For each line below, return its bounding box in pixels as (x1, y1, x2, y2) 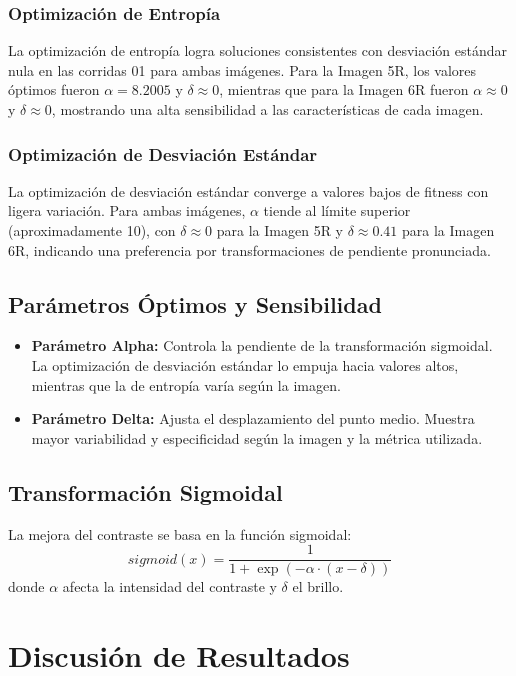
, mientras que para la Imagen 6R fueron (219, 79, 469, 100)
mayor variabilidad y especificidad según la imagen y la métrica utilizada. (31, 427, 483, 448)
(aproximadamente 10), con (8, 220, 176, 240)
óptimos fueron (8, 79, 100, 100)
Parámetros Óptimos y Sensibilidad (8, 288, 382, 319)
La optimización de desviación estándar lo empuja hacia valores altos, (31, 354, 459, 375)
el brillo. (292, 576, 344, 597)
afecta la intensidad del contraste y (62, 576, 277, 597)
